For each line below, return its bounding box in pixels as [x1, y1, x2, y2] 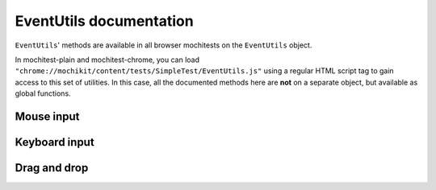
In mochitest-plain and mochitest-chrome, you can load [15, 55, 200, 64]
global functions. [15, 89, 72, 98]
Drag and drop [15, 161, 89, 175]
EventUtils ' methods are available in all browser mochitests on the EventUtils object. [15, 40, 312, 50]
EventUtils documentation [15, 12, 194, 30]
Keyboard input [15, 135, 94, 149]
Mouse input [15, 109, 80, 123]
